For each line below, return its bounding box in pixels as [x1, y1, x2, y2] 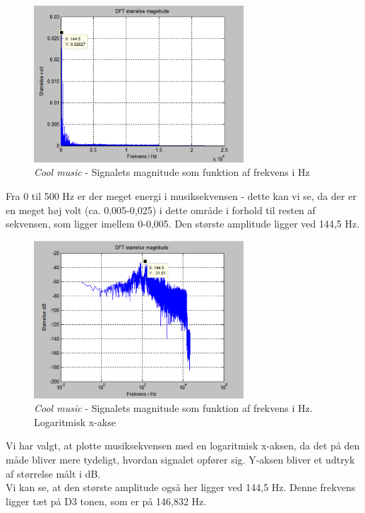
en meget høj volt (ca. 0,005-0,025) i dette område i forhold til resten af [6, 202, 316, 217]
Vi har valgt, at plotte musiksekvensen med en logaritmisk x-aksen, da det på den [6, 438, 360, 453]
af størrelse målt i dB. [6, 466, 101, 480]
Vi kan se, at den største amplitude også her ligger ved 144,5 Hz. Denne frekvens [6, 480, 356, 495]
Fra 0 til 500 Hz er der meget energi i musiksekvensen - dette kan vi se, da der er [6, 188, 357, 203]
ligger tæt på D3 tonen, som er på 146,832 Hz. [6, 493, 207, 508]
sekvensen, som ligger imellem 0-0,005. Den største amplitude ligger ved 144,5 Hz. [6, 216, 360, 231]
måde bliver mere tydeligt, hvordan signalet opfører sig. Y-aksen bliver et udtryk [6, 452, 355, 466]
